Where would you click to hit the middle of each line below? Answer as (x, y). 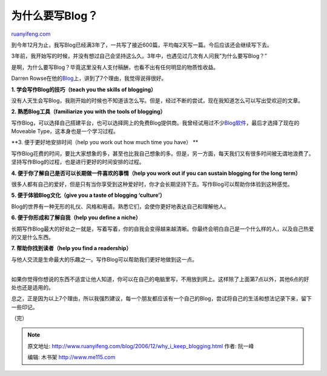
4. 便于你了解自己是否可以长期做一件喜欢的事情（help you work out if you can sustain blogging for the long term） (156, 173)
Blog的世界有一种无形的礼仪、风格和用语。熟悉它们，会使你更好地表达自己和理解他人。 (120, 206)
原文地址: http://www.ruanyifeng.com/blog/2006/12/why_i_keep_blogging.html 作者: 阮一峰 (141, 346)
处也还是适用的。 (32, 287)
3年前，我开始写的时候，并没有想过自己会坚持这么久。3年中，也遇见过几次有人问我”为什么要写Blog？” (139, 56)
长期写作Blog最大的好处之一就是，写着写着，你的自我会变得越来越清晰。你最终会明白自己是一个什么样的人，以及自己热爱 (163, 229)
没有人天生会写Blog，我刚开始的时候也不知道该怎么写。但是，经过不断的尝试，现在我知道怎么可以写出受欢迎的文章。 (157, 101)
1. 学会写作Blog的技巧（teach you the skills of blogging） (84, 89)
